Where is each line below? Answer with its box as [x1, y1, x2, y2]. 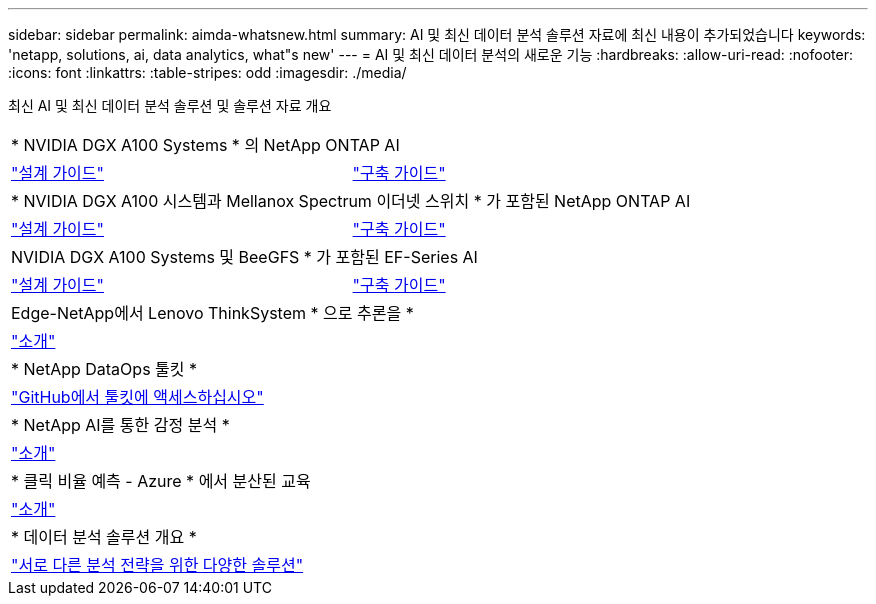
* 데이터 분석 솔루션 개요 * [11, 527, 197, 547]
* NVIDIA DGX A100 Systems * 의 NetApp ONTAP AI [11, 135, 400, 155]
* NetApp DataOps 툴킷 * [11, 359, 198, 379]
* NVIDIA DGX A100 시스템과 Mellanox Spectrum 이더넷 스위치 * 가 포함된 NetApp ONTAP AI [11, 191, 691, 211]
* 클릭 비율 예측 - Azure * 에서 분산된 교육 [11, 471, 311, 491]
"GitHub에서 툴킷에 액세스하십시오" [11, 387, 264, 407]
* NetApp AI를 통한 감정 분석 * [11, 415, 230, 435]
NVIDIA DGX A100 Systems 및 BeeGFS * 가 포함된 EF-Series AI [11, 247, 478, 267]
